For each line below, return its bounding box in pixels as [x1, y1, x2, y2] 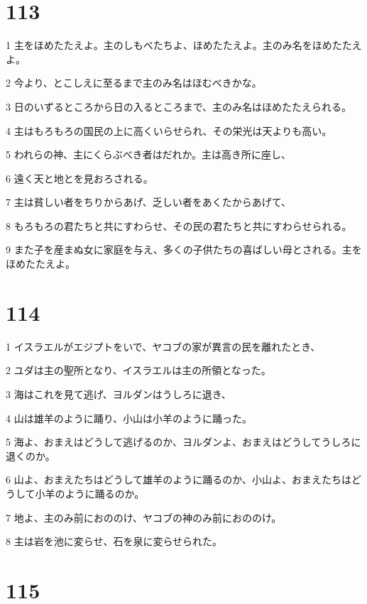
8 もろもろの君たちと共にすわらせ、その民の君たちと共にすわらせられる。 [6, 218, 352, 233]
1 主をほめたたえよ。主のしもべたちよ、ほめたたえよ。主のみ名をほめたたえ [6, 38, 362, 53]
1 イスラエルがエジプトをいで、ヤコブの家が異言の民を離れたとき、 [6, 339, 321, 353]
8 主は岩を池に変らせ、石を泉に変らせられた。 [6, 534, 223, 549]
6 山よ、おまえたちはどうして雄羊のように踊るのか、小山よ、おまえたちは [6, 472, 351, 487]
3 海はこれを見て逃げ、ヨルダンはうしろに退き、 [6, 386, 231, 401]
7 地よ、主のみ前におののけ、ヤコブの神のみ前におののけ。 [6, 510, 282, 525]
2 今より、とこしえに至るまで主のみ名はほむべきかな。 [6, 75, 262, 90]
